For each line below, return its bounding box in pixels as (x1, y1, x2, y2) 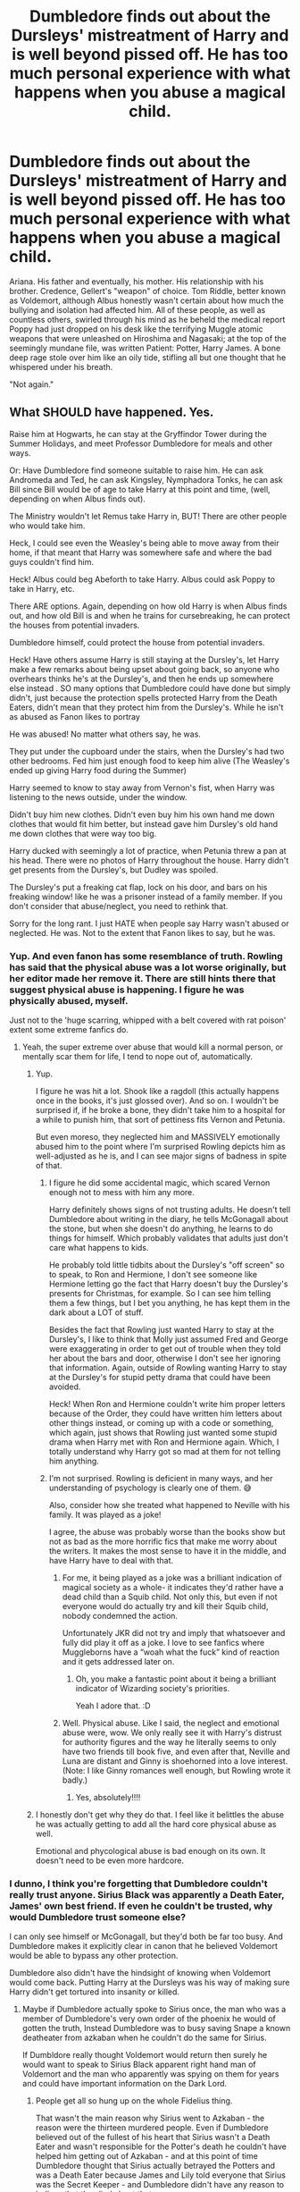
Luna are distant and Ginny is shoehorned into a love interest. (62, 1756, 288, 1766)
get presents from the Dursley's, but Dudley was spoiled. (9, 864, 219, 875)
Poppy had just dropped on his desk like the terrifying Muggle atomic (9, 324, 263, 334)
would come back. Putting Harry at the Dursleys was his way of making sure (9, 1977, 290, 1988)
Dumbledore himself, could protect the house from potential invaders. (9, 637, 265, 647)
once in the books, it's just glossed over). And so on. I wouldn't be (35, 1095, 279, 1106)
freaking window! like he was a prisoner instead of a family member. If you (9, 891, 283, 902)
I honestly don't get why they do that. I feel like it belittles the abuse (35, 1809, 284, 1820)
